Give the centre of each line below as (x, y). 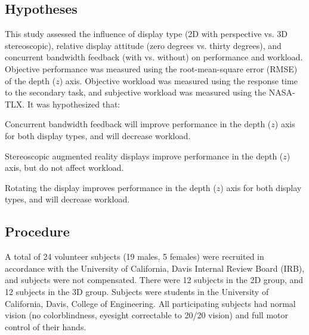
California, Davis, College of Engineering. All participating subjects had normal (150, 303)
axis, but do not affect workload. (64, 167)
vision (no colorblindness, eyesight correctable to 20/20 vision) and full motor (147, 315)
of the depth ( (30, 80)
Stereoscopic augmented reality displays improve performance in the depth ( (144, 156)
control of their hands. (46, 326)
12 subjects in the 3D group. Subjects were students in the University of (137, 291)
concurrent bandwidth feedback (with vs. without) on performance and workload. (154, 57)
